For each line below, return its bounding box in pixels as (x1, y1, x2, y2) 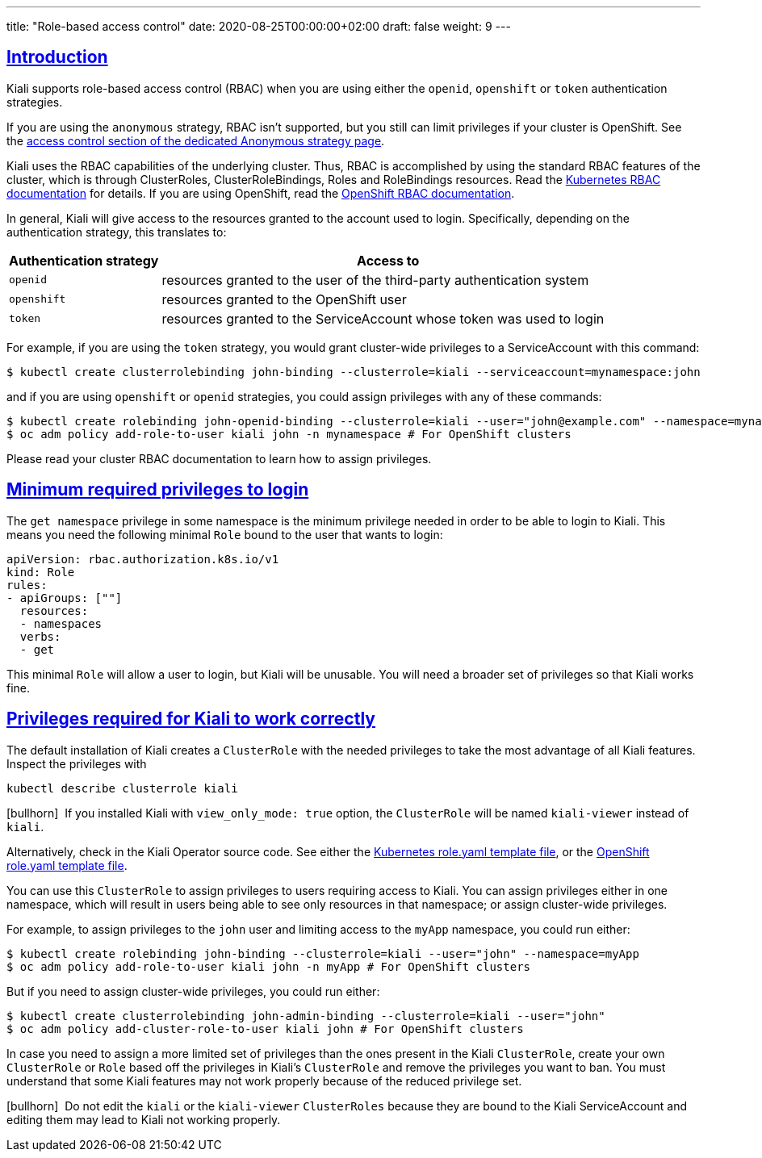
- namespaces (19, 617, 103, 630)
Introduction (6, 47, 108, 68)
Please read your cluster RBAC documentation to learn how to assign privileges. (6, 451, 432, 466)
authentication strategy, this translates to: (6, 224, 227, 239)
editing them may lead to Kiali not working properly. (6, 1112, 281, 1127)
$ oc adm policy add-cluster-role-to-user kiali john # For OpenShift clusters (6, 1022, 524, 1035)
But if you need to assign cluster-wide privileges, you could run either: (6, 984, 380, 998)
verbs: (19, 629, 61, 643)
